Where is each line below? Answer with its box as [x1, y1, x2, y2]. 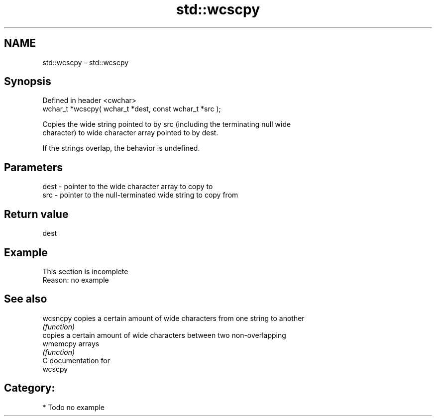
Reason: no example [42, 275, 109, 284]
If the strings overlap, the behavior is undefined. [42, 144, 200, 153]
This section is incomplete [42, 267, 128, 276]
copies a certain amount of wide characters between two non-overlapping [42, 330, 286, 339]
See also [4, 293, 47, 306]
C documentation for [42, 356, 110, 365]
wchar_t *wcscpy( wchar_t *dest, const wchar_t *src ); [42, 105, 221, 113]
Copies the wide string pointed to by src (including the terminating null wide [42, 120, 291, 129]
